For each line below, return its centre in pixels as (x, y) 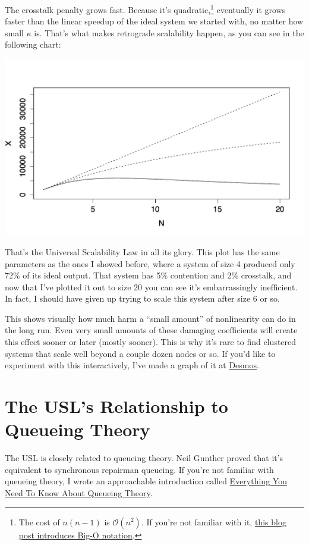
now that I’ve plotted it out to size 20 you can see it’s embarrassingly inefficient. (151, 286)
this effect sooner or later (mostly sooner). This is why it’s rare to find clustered (151, 342)
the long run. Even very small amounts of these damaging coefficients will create (151, 330)
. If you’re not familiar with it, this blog (214, 521)
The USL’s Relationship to (116, 406)
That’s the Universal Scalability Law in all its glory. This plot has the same (142, 251)
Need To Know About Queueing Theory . (79, 492)
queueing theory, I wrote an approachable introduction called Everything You (146, 481)
